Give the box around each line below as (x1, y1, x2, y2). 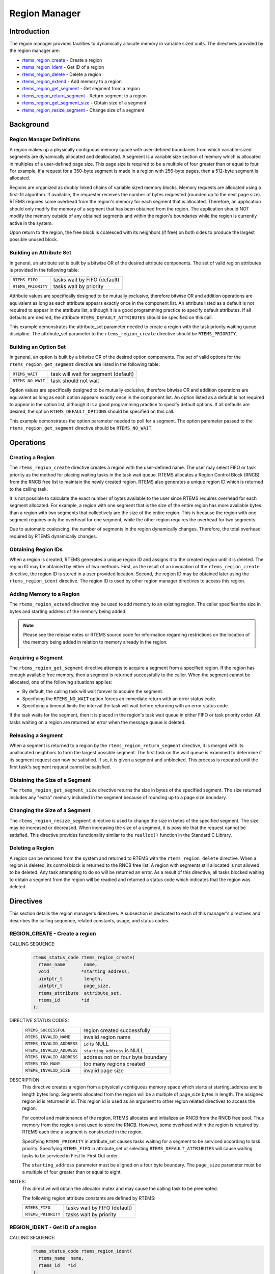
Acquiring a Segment (9, 654, 63, 661)
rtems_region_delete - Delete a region (22, 71, 102, 77)
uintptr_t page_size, (38, 983, 112, 989)
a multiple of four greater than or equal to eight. (22, 1169, 122, 1175)
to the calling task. (9, 486, 48, 492)
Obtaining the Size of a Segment (9, 776, 91, 783)
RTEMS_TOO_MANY (25, 1061, 61, 1067)
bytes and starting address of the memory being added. (9, 608, 127, 614)
